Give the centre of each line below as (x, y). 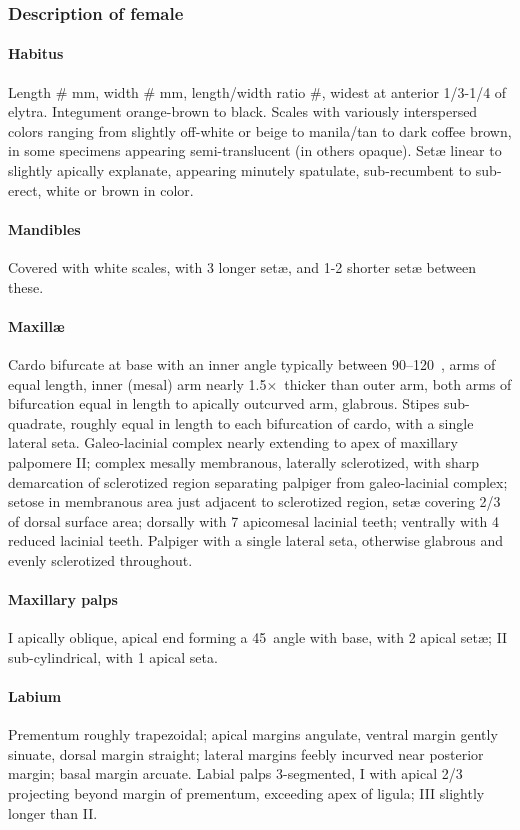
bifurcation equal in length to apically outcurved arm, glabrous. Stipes (224, 403)
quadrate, (37, 422)
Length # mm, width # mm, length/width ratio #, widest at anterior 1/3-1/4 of (257, 91)
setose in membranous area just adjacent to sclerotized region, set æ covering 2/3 (254, 501)
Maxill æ (36, 325)
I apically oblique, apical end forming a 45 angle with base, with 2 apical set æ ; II (258, 637)
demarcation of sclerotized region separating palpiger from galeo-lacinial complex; (258, 481)
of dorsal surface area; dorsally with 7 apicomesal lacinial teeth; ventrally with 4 (253, 520)
